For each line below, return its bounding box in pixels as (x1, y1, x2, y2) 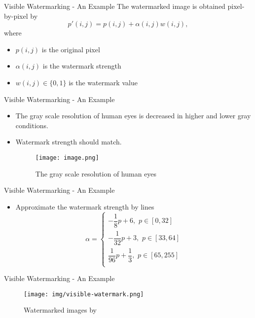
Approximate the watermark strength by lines (15, 201, 154, 212)
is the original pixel (41, 44, 100, 54)
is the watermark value (69, 77, 138, 87)
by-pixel (4, 10, 28, 21)
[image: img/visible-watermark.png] (24, 290, 144, 298)
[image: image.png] (35, 154, 99, 161)
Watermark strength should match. (15, 137, 122, 147)
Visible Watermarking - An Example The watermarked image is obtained (4, 1, 225, 11)
